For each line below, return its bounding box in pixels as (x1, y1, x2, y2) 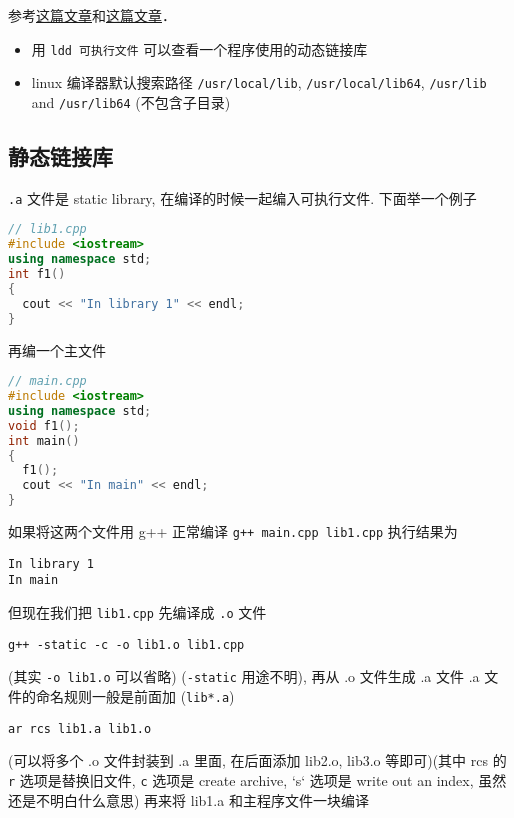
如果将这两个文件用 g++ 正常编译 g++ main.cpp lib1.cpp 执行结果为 (8, 521, 458, 542)
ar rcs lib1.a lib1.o (8, 721, 152, 736)
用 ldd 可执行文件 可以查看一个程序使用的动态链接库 (31, 38, 368, 59)
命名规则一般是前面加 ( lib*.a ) (35, 685, 235, 706)
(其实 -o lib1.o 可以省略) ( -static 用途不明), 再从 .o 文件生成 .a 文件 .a (8, 666, 480, 687)
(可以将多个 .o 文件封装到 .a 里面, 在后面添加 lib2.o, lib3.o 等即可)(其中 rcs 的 (8, 750, 507, 771)
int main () (8, 433, 80, 448)
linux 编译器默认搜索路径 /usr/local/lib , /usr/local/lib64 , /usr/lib (31, 72, 487, 93)
